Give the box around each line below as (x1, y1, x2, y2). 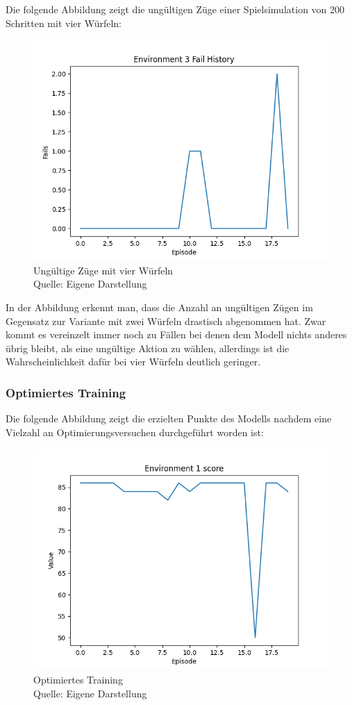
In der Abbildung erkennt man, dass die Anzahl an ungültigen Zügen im (6, 299, 313, 314)
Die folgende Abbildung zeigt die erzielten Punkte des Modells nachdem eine (6, 411, 332, 426)
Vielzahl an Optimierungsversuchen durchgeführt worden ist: (6, 424, 264, 439)
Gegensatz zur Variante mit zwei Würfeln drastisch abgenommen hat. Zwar (6, 313, 326, 328)
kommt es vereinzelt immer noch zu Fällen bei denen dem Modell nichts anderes (6, 327, 347, 342)
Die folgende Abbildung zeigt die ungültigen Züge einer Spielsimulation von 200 (6, 2, 345, 16)
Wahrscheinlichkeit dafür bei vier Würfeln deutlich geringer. (6, 354, 261, 369)
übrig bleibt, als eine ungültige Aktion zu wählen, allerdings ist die (6, 340, 290, 355)
